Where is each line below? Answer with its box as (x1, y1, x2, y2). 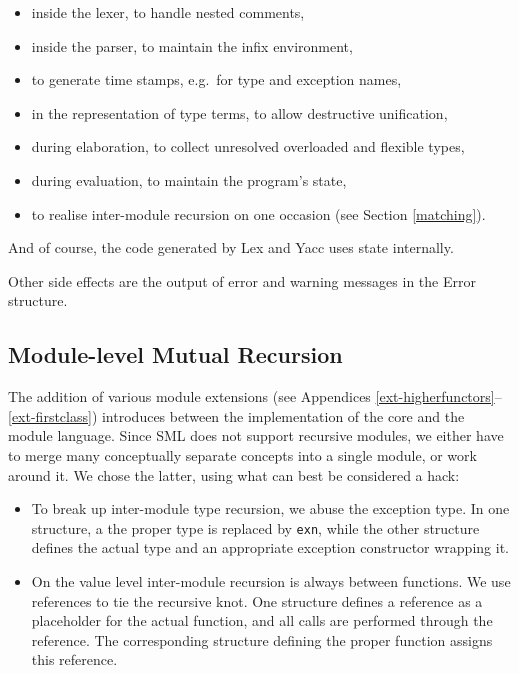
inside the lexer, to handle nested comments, (31, 2, 305, 22)
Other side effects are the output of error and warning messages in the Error (8, 270, 476, 291)
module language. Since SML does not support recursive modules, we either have (8, 425, 504, 446)
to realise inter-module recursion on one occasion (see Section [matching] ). (31, 203, 486, 224)
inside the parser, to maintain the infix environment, (31, 35, 353, 56)
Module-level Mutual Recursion (8, 339, 343, 370)
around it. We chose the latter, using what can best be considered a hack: (8, 464, 460, 485)
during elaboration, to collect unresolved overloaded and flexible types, (31, 136, 465, 157)
